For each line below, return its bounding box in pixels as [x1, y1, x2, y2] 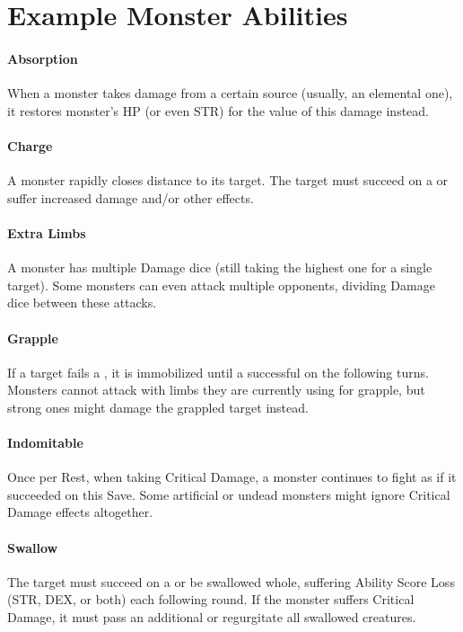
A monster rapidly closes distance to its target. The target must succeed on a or [7, 171, 449, 190]
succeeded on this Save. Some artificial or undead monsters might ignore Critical [7, 485, 450, 503]
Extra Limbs [7, 223, 86, 242]
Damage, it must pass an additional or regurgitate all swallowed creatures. [7, 608, 416, 627]
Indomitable [7, 433, 83, 452]
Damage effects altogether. [7, 503, 153, 521]
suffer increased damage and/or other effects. [7, 188, 254, 207]
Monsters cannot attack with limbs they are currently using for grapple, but [7, 380, 425, 399]
